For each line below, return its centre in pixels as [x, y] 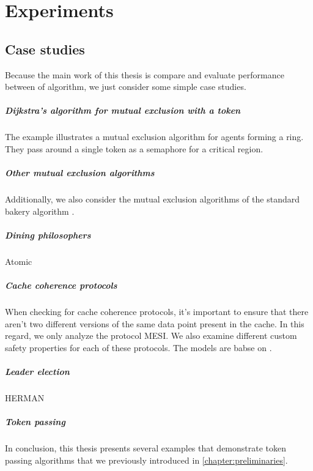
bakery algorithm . [40, 211]
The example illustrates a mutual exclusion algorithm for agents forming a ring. [154, 137]
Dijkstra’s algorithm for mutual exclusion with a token [123, 110]
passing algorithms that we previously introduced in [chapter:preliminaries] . [146, 460]
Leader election [37, 371]
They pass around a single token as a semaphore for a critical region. [134, 148]
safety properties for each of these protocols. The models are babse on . [138, 347]
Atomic [19, 261]
